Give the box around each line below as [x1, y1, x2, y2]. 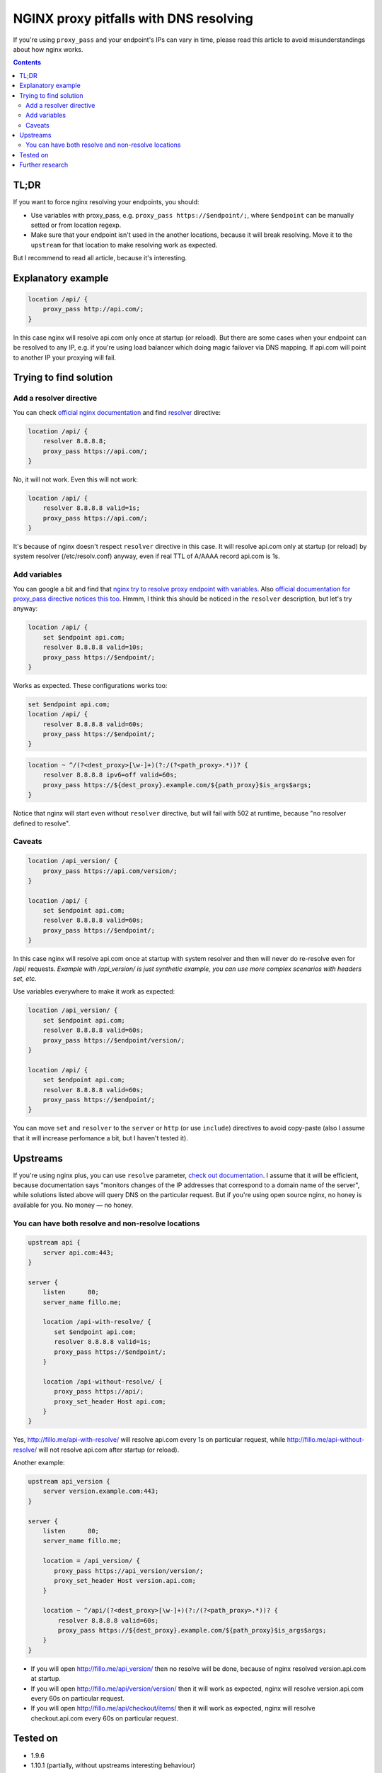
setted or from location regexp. [30, 221, 122, 229]
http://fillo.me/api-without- [286, 1435, 364, 1444]
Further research [19, 160, 69, 169]
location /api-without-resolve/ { [42, 1377, 163, 1386]
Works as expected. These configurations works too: [13, 681, 168, 689]
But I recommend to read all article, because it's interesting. [13, 254, 187, 262]
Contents [13, 58, 42, 67]
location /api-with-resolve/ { [42, 1318, 151, 1326]
